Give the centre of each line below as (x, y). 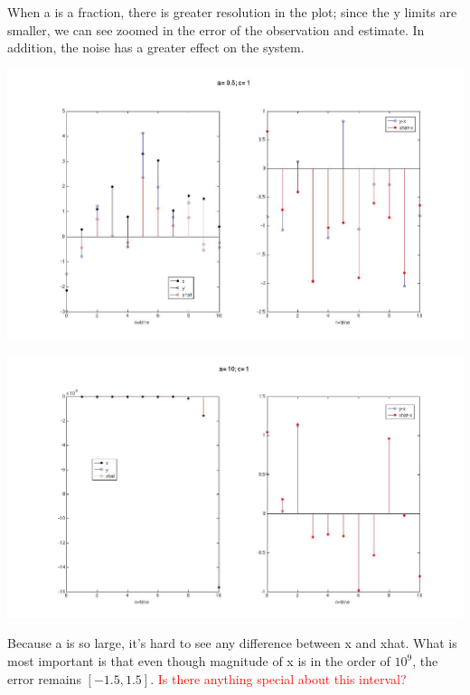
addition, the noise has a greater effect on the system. (156, 47)
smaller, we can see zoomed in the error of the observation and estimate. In (216, 29)
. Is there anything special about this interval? (278, 678)
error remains (44, 678)
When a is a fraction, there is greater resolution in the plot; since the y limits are (232, 12)
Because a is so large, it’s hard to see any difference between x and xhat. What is (232, 643)
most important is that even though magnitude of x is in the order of (199, 661)
